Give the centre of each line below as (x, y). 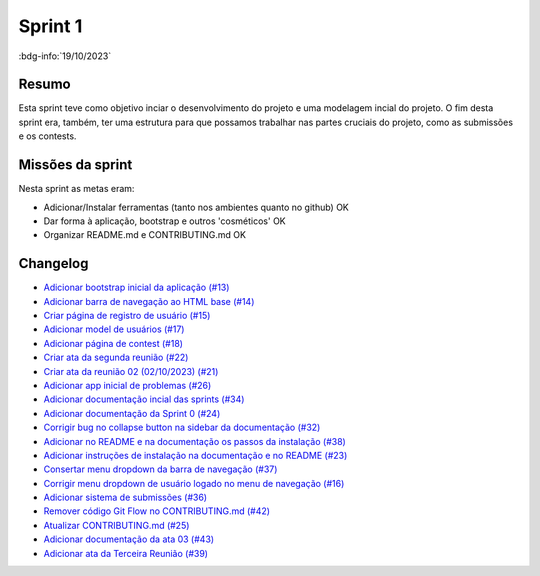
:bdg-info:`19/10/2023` (65, 56)
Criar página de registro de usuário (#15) (127, 315)
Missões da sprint (75, 165)
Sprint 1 (50, 26)
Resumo (44, 84)
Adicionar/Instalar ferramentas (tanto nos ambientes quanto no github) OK (196, 207)
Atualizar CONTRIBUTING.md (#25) (116, 525)
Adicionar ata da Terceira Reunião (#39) (126, 553)
